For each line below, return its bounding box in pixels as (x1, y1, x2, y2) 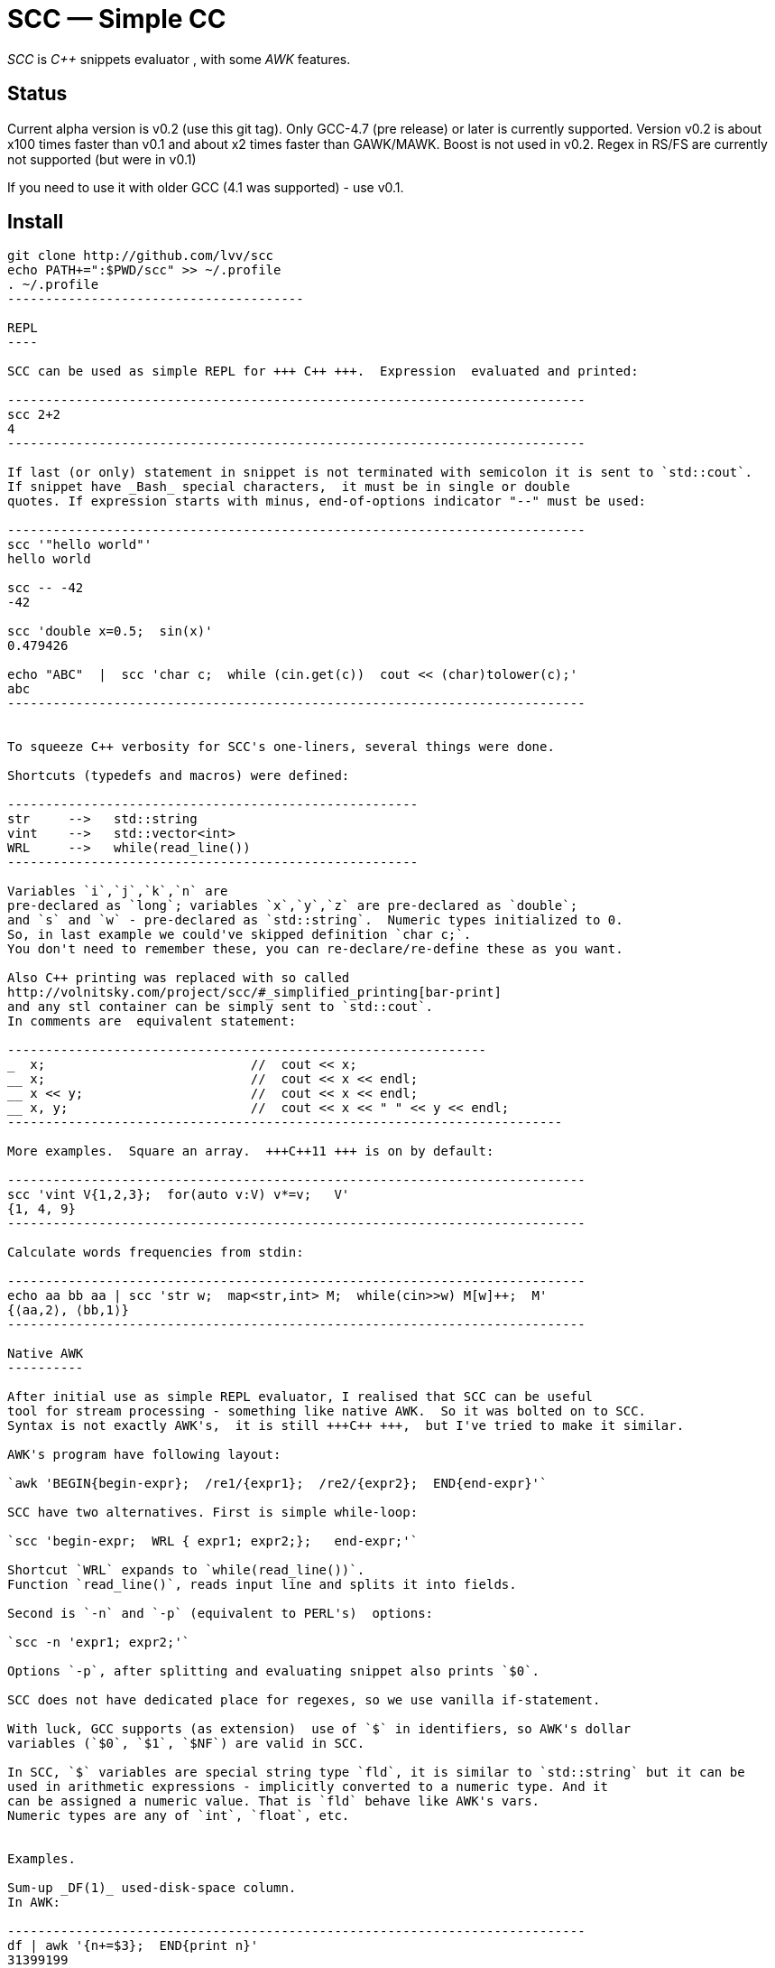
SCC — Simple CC (7, 4, 226, 34)
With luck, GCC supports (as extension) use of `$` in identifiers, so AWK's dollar (7, 1722, 632, 1737)
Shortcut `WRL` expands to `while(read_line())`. (7, 1563, 365, 1578)
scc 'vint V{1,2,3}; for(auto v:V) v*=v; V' (7, 1187, 350, 1202)
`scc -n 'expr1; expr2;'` (7, 1635, 190, 1650)
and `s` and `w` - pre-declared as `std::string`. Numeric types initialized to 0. (7, 913, 623, 928)
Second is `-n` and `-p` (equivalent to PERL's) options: (7, 1606, 434, 1621)
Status (7, 82, 68, 106)
